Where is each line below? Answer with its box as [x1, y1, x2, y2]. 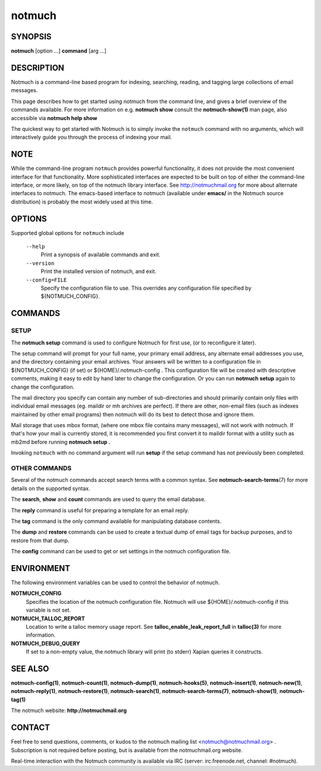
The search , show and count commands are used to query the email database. [11, 496, 206, 503]
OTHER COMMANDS [11, 464, 72, 472]
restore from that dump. [11, 537, 70, 544]
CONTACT [11, 723, 51, 733]
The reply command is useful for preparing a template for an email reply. [11, 506, 190, 514]
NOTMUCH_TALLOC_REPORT [11, 615, 86, 622]
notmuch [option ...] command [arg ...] [11, 48, 107, 55]
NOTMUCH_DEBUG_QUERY [11, 640, 80, 647]
